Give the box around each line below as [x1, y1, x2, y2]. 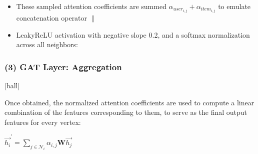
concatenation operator [16, 13, 87, 23]
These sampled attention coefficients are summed [16, 1, 166, 11]
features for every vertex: [4, 116, 81, 127]
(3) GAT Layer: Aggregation [4, 60, 122, 73]
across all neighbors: [16, 39, 78, 50]
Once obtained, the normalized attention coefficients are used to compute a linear [4, 97, 254, 107]
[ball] [4, 80, 20, 91]
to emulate [218, 1, 251, 11]
